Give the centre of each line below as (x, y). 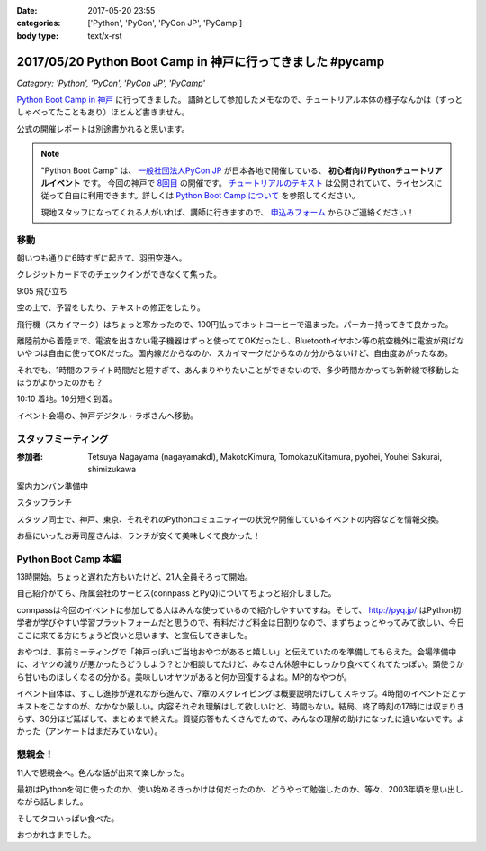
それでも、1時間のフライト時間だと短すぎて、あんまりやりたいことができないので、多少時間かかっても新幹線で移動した (238, 370)
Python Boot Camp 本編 (69, 559)
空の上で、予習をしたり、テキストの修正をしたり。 (111, 307)
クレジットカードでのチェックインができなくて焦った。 (119, 274)
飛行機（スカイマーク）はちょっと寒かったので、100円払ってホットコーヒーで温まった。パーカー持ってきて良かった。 (235, 324)
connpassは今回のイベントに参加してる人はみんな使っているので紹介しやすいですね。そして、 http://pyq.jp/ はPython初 (239, 609)
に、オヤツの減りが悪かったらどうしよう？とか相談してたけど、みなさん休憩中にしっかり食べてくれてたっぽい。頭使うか (241, 664)
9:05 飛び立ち (42, 291)
